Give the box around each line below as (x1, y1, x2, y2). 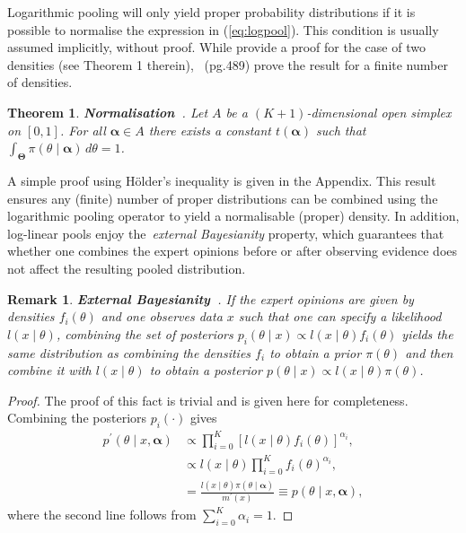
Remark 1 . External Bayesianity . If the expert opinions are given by (7, 289, 414, 308)
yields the (401, 324, 453, 343)
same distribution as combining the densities (7, 343, 251, 362)
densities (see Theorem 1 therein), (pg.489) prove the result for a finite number (7, 55, 448, 74)
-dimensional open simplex (306, 102, 452, 121)
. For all (59, 120, 106, 139)
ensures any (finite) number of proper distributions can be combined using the (7, 188, 438, 207)
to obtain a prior (269, 343, 362, 362)
